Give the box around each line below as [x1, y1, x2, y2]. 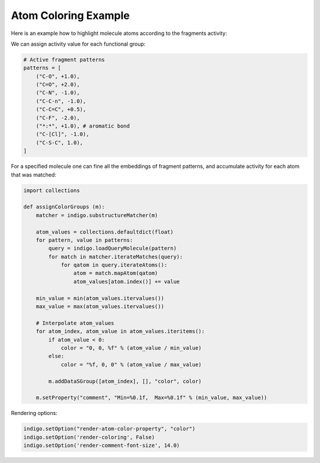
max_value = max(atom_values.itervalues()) [36, 303, 164, 310]
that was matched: [11, 171, 56, 178]
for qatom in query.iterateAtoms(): [60, 261, 168, 269]
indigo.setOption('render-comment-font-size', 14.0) [23, 442, 180, 449]
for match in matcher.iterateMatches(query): [48, 253, 183, 260]
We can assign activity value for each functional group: [11, 40, 146, 47]
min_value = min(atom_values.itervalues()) [36, 295, 164, 302]
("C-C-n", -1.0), [36, 98, 87, 104]
